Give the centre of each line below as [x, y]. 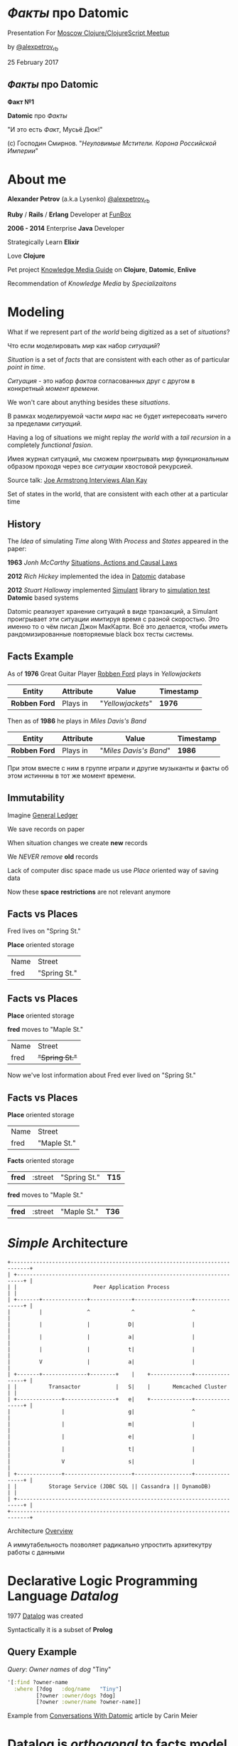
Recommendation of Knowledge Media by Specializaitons [92, 283]
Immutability [36, 798]
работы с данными [36, 1552]
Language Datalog [63, 1596]
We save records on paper [46, 829]
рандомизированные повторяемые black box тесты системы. [101, 634]
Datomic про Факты [37, 115]
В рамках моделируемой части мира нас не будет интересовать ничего [117, 416]
